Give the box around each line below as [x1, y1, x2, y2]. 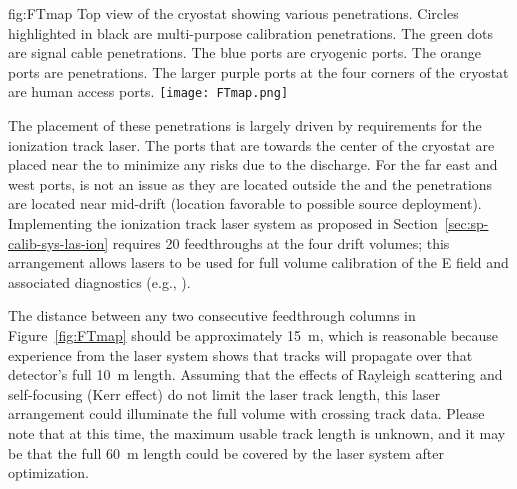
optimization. [8, 462, 89, 483]
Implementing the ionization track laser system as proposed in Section [8, 213, 438, 233]
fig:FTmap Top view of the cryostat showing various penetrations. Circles [8, 3, 459, 23]
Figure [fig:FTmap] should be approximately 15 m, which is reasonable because [8, 324, 499, 345]
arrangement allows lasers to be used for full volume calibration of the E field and [8, 252, 509, 273]
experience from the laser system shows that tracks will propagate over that [8, 344, 473, 365]
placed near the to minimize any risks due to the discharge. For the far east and [8, 154, 498, 175]
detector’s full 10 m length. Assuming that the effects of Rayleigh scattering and [8, 364, 503, 385]
